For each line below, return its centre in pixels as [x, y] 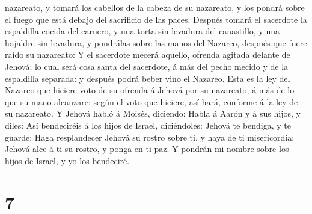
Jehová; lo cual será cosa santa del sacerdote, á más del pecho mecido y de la [147, 66]
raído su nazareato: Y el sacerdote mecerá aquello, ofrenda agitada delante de [148, 54]
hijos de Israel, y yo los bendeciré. [67, 160]
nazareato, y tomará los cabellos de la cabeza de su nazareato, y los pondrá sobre [155, 7]
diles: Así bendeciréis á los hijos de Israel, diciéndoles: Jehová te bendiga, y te [148, 125]
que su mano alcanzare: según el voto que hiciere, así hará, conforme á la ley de [151, 101]
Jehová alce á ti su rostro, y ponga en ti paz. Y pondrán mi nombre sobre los [147, 149]
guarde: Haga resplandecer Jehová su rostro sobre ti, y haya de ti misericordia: [150, 137]
